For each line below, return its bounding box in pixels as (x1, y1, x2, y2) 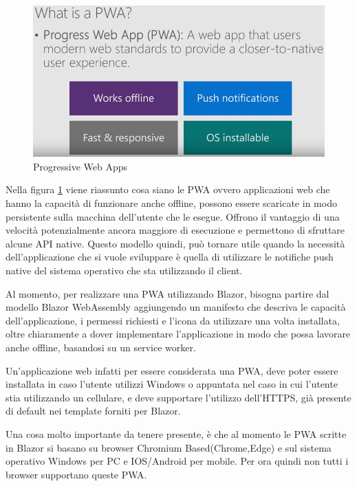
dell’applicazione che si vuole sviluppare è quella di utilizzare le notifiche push (6, 250, 334, 264)
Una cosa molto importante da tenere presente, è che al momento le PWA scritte (6, 426, 347, 441)
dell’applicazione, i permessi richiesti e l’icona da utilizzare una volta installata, (6, 313, 340, 327)
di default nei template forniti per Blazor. (6, 404, 181, 418)
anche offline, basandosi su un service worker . (6, 340, 196, 355)
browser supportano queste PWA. (6, 467, 147, 481)
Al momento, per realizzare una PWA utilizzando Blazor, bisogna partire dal (6, 286, 329, 300)
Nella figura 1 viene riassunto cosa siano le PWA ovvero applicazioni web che (6, 182, 330, 197)
